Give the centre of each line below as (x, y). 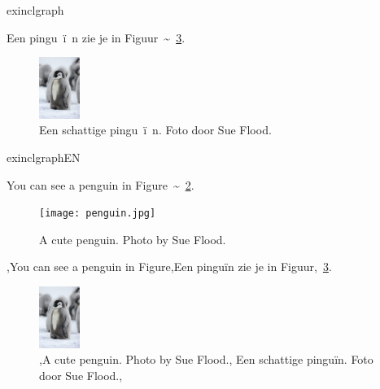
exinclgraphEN (44, 157)
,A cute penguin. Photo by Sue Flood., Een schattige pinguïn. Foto (206, 359)
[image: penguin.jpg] (98, 214)
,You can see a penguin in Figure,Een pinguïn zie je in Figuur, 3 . (169, 267)
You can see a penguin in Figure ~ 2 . (100, 184)
